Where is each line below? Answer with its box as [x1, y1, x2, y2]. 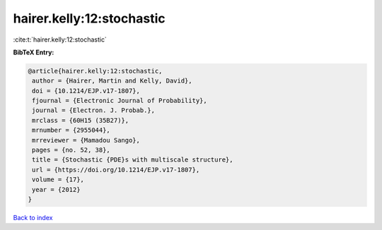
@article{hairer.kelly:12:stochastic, [28, 67, 163, 75]
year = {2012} [32, 186, 81, 193]
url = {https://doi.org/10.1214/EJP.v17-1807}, [32, 166, 200, 174]
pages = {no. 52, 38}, [32, 146, 111, 155]
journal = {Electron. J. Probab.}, [32, 107, 156, 114]
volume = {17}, [32, 176, 85, 183]
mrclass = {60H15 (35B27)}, [32, 116, 129, 124]
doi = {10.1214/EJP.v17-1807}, [32, 87, 141, 95]
